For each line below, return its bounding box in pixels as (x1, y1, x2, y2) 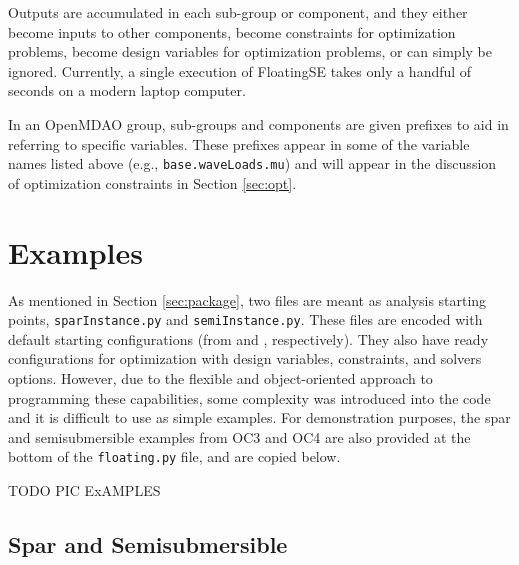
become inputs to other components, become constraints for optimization (8, 21, 456, 42)
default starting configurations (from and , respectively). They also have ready (8, 328, 489, 349)
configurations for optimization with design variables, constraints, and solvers (8, 348, 482, 369)
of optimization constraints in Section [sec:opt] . (8, 172, 297, 193)
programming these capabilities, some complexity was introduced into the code (8, 387, 491, 408)
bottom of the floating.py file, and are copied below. (8, 446, 341, 467)
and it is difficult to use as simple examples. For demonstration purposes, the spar (8, 407, 511, 428)
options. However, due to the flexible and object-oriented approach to (8, 367, 433, 388)
